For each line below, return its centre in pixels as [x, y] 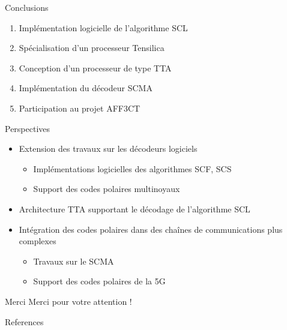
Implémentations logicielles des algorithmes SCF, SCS [132, 168]
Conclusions [27, 7]
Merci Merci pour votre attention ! [68, 301]
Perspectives [28, 128]
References [24, 321]
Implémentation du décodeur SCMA [86, 88]
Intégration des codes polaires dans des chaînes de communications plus [151, 229]
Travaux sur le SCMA [74, 261]
